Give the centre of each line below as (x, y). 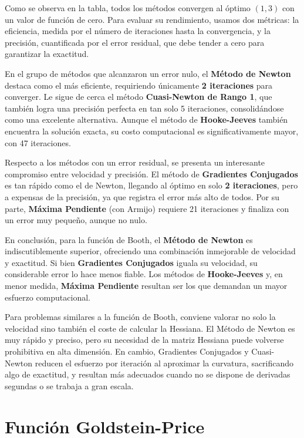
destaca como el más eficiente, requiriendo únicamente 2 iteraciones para (139, 85)
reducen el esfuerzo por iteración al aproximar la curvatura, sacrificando (164, 363)
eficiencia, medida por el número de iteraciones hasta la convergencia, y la (138, 31)
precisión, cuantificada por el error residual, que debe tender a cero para (135, 42)
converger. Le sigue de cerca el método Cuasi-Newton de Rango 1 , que (139, 97)
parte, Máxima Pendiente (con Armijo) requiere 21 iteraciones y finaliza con (147, 208)
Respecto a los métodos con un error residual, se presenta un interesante (135, 162)
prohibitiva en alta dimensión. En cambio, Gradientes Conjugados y (127, 351)
